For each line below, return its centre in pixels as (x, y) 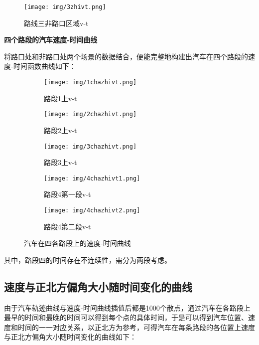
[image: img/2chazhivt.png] (90, 114)
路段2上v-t (61, 130)
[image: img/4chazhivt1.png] (92, 178)
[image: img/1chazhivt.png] (90, 83)
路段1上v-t (61, 98)
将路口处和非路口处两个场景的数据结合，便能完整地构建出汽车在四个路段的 (126, 56)
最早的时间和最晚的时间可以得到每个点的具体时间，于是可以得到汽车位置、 (126, 317)
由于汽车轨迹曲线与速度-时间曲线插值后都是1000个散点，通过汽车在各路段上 (127, 307)
